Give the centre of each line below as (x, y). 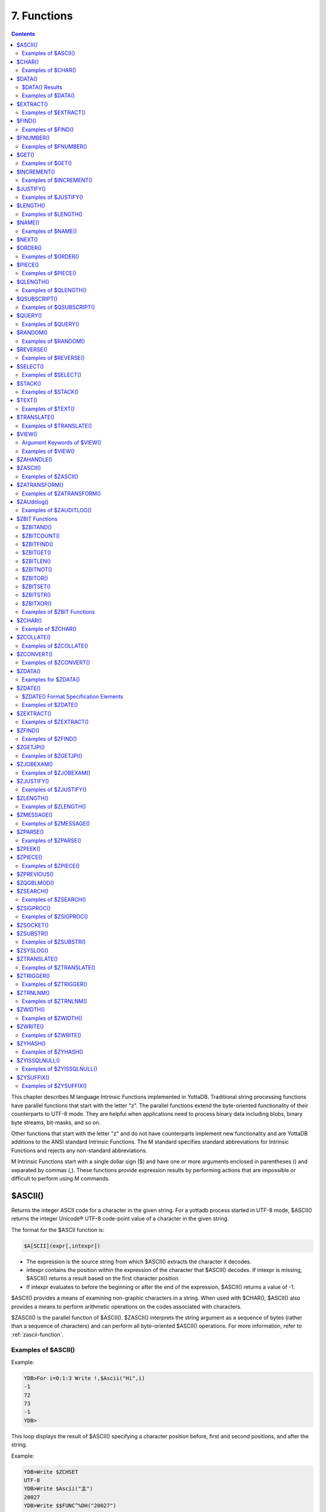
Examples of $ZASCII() (50, 476)
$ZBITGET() (37, 553)
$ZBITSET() (37, 586)
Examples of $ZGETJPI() (52, 755)
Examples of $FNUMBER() (55, 146)
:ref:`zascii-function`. (37, 1334)
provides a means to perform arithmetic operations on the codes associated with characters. (126, 1306)
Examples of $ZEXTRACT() (56, 722)
